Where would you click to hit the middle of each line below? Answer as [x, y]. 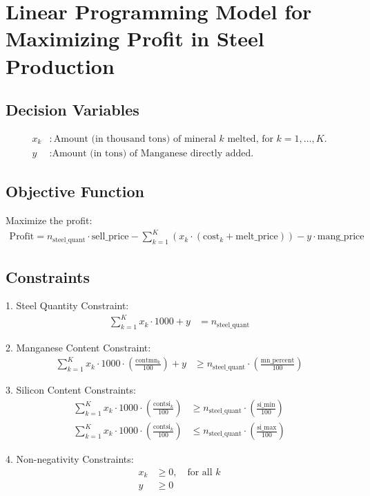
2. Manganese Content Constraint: [78, 348]
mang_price [341, 237]
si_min [266, 404]
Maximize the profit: [49, 220]
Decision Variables [72, 110]
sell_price [110, 237]
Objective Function [75, 191]
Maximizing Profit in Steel [135, 38]
